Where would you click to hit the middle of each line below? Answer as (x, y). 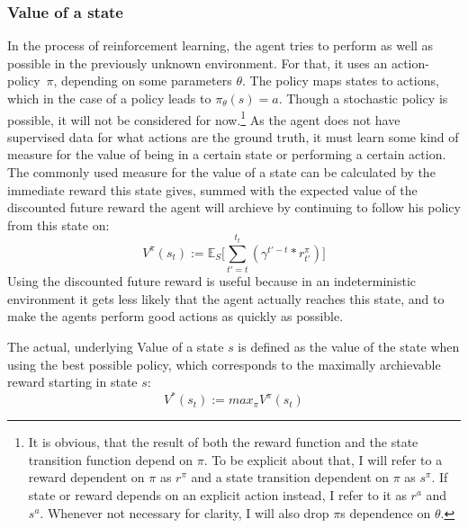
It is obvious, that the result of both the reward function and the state (223, 442)
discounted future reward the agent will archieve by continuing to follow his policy (234, 207)
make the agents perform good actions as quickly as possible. (175, 316)
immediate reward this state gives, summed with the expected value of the (212, 189)
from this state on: (58, 224)
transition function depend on (110, 459)
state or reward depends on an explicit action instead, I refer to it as (217, 495)
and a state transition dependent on (290, 477)
